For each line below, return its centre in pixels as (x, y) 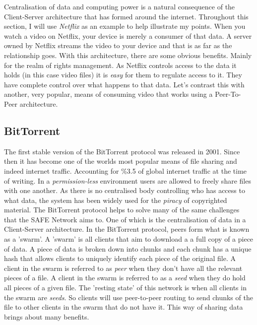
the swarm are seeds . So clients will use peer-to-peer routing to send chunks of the (128, 297)
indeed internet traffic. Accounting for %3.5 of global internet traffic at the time (126, 170)
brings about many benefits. (47, 316)
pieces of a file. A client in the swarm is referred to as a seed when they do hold (125, 278)
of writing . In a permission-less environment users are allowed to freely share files (128, 180)
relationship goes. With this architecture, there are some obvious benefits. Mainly (128, 55)
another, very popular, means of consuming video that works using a (108, 94)
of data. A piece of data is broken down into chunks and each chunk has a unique (128, 248)
